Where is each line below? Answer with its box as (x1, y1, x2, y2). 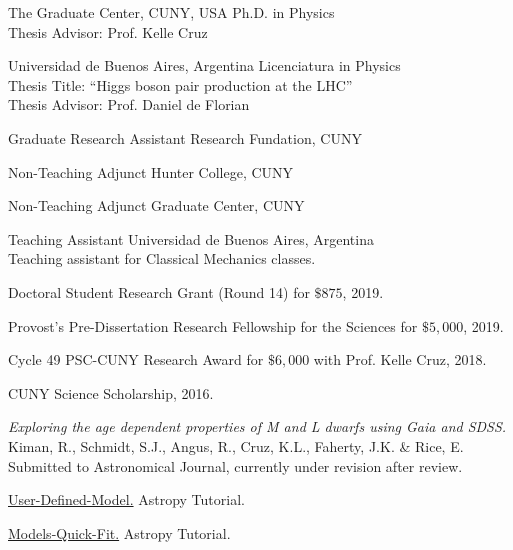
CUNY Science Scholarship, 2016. (8, 382, 214, 403)
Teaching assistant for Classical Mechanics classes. (8, 248, 316, 269)
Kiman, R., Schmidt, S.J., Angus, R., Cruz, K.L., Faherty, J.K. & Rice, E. (8, 435, 464, 456)
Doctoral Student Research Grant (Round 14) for (8, 281, 310, 302)
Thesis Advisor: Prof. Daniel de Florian (8, 94, 250, 115)
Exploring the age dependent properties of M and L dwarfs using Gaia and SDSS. (8, 416, 507, 437)
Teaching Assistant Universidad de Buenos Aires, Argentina (8, 228, 374, 249)
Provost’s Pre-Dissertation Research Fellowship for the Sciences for (8, 315, 418, 336)
